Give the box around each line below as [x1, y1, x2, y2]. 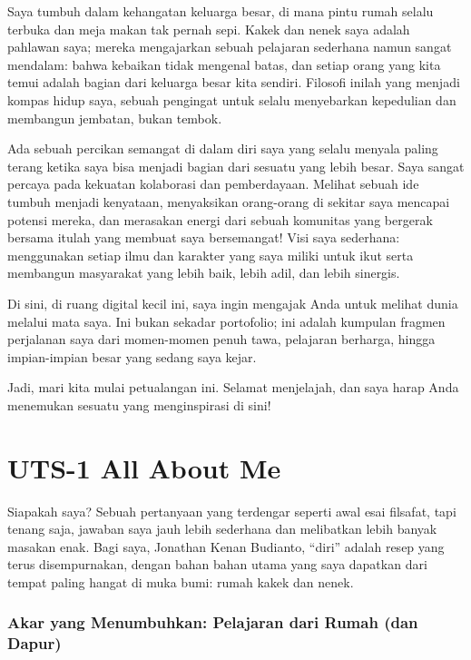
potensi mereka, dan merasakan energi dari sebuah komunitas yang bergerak [7, 210, 433, 229]
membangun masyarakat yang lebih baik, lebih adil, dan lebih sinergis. [7, 263, 400, 282]
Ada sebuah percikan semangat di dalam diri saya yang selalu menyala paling [7, 139, 438, 158]
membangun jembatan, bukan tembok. [7, 108, 222, 127]
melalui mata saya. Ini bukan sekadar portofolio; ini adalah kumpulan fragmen [7, 311, 446, 330]
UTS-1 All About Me [7, 448, 281, 486]
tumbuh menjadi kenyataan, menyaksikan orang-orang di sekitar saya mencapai [7, 192, 450, 211]
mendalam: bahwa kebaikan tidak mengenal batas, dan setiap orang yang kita [7, 54, 441, 74]
